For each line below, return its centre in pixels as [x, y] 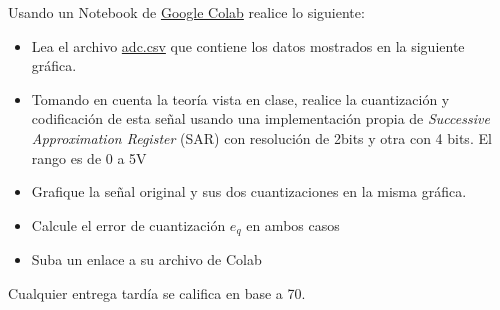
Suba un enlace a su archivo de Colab [146, 259]
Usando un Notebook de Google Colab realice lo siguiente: [186, 12]
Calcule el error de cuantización [128, 224]
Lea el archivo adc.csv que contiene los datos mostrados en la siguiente [248, 45]
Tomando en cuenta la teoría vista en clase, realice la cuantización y [240, 98]
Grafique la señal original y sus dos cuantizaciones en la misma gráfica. [249, 191]
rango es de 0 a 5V [89, 157]
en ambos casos [293, 224]
